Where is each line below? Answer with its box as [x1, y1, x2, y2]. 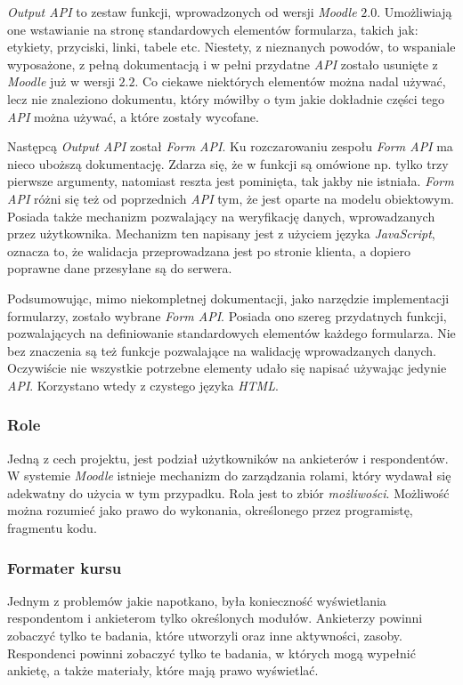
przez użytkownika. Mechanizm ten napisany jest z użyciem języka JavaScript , [7, 224, 435, 243]
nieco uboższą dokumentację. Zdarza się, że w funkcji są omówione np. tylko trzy [7, 154, 449, 173]
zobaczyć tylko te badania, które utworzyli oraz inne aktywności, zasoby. [7, 626, 402, 645]
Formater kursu [7, 556, 122, 578]
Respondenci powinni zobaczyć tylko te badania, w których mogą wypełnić [7, 643, 416, 662]
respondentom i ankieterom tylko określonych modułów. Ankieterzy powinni [7, 608, 423, 627]
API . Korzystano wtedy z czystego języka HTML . [7, 375, 279, 394]
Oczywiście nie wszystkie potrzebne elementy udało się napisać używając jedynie [7, 359, 447, 377]
